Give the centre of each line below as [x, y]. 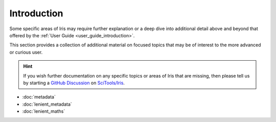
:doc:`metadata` [39, 97]
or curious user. [26, 52]
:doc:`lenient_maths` [44, 111]
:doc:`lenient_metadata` [47, 104]
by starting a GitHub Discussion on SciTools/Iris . [74, 83]
